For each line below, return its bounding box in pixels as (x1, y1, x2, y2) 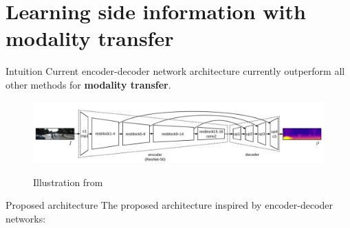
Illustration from (33, 174, 103, 189)
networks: (6, 211, 46, 225)
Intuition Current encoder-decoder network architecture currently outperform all (6, 64, 345, 78)
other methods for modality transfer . (6, 77, 171, 91)
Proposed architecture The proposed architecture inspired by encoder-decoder (6, 198, 333, 212)
